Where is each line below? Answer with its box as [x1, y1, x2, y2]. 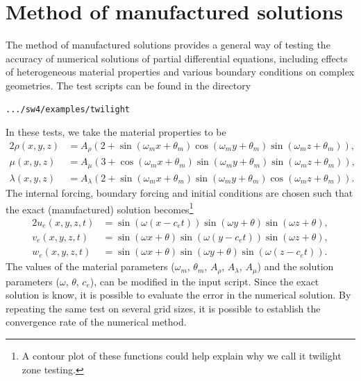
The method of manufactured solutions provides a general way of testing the [6, 37, 330, 52]
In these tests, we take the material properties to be [6, 125, 226, 139]
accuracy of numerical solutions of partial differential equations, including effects [6, 51, 348, 65]
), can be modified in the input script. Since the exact [90, 274, 319, 288]
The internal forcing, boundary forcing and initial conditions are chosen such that [6, 186, 353, 200]
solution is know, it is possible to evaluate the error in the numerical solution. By [6, 287, 351, 302]
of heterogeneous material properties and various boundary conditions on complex [6, 64, 355, 79]
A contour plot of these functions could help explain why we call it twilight [22, 348, 342, 362]
